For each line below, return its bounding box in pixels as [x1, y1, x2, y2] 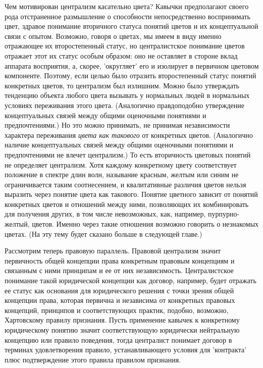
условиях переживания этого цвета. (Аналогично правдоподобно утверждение [5, 99, 244, 110]
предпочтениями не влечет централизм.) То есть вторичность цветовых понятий [5, 149, 251, 160]
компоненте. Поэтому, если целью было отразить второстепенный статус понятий [5, 70, 256, 81]
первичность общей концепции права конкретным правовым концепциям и [5, 255, 235, 266]
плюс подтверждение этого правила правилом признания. [5, 354, 181, 364]
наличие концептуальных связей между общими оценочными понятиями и [5, 139, 234, 150]
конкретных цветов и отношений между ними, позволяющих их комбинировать [5, 198, 249, 209]
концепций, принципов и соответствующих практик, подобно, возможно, [5, 304, 229, 315]
